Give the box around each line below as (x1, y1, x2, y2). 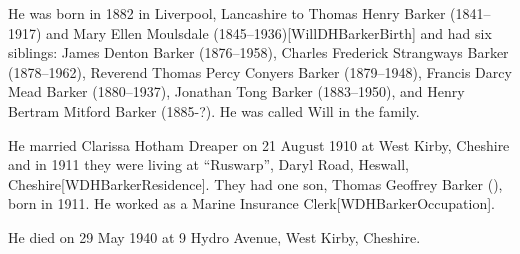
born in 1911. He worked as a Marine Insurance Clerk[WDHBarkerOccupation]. (8, 193, 495, 214)
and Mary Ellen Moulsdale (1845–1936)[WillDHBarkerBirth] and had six (46, 22, 492, 43)
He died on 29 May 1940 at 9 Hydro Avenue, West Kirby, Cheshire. (8, 226, 421, 247)
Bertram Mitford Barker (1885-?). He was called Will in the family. (8, 100, 420, 121)
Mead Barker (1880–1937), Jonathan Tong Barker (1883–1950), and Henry (8, 81, 465, 102)
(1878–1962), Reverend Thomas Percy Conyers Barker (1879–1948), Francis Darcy (8, 61, 512, 82)
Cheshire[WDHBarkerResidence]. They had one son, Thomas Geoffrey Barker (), (8, 173, 503, 194)
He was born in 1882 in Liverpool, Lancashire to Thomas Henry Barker (8, 3, 446, 23)
